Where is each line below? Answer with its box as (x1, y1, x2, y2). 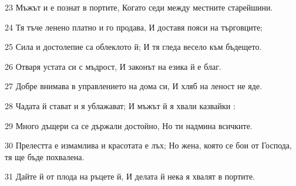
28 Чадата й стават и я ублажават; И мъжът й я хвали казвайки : (5, 99, 236, 111)
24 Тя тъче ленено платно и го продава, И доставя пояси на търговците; (5, 21, 263, 33)
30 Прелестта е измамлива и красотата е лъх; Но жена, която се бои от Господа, (5, 139, 292, 151)
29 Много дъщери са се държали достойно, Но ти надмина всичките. (5, 119, 253, 131)
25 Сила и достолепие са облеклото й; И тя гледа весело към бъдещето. (5, 40, 262, 53)
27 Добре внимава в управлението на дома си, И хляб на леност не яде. (5, 80, 263, 92)
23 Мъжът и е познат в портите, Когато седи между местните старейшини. (5, 1, 273, 13)
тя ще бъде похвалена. (5, 150, 85, 163)
